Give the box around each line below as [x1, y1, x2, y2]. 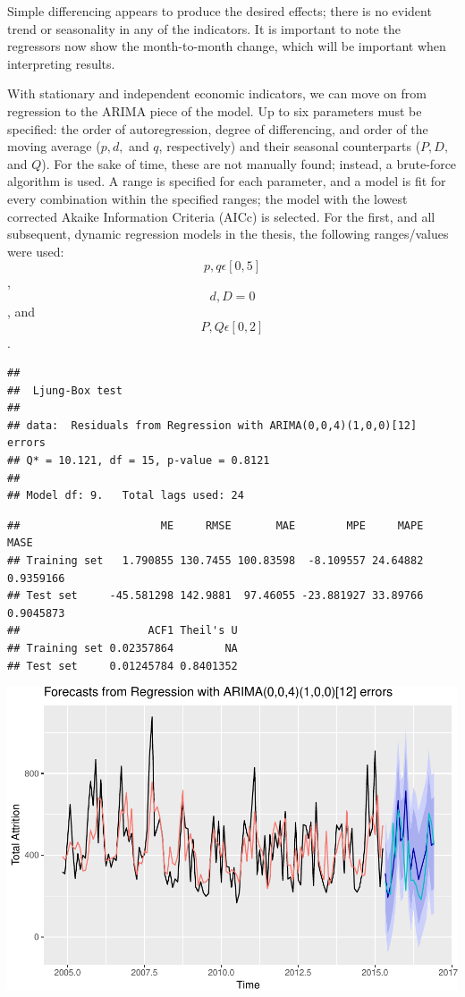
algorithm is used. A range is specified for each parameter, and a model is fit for [7, 172, 446, 190]
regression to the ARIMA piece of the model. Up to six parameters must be [7, 101, 422, 120]
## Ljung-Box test [7, 384, 123, 397]
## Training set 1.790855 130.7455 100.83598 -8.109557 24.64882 [7, 554, 424, 568]
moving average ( [7, 137, 101, 156]
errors [7, 436, 46, 450]
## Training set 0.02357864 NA [7, 642, 238, 655]
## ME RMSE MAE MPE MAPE [7, 519, 424, 532]
